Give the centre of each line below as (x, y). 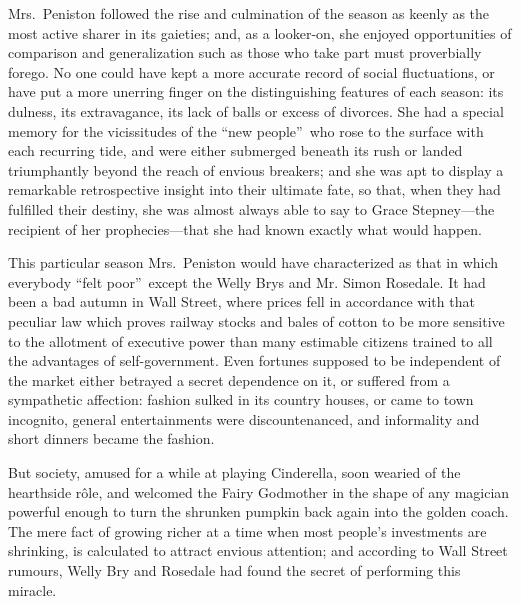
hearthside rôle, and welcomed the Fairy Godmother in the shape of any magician (259, 491)
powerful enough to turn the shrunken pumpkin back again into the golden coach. (258, 511)
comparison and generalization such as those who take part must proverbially (245, 52)
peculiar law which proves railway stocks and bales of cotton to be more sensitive (256, 320)
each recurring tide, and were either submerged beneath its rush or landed (235, 150)
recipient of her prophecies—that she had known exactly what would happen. (245, 228)
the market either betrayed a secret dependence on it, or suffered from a (229, 379)
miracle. (32, 589)
